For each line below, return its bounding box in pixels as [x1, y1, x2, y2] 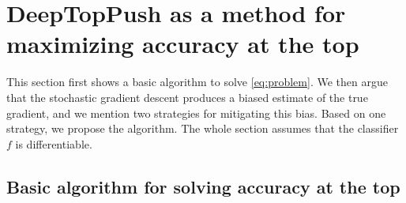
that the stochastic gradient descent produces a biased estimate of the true [6, 88, 368, 105]
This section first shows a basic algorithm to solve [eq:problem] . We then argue [6, 73, 388, 90]
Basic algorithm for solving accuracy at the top [6, 174, 400, 198]
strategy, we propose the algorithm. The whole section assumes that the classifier [6, 120, 399, 137]
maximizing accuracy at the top [6, 28, 359, 60]
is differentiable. [15, 135, 92, 152]
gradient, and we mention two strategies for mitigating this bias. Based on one [6, 104, 386, 121]
